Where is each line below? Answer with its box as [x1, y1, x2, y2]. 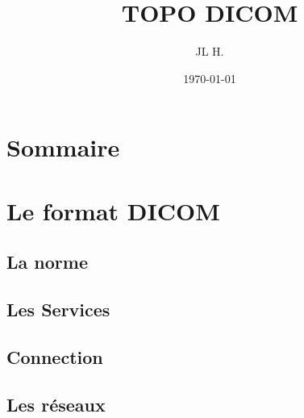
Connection [6, 344, 103, 369]
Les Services [6, 297, 110, 322]
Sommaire [6, 131, 120, 164]
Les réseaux [6, 391, 106, 416]
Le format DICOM [6, 194, 220, 227]
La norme [6, 249, 88, 274]
